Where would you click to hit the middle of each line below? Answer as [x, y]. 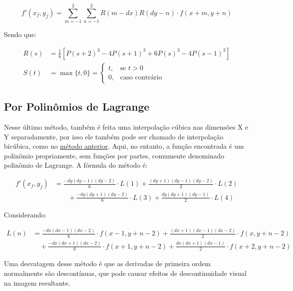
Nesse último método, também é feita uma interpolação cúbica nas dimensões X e [126, 126]
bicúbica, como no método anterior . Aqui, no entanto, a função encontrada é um [124, 146]
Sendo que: [20, 34]
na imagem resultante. [37, 282]
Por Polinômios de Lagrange [77, 107]
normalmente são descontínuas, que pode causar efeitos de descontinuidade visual [125, 273]
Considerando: [25, 215]
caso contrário [141, 78]
